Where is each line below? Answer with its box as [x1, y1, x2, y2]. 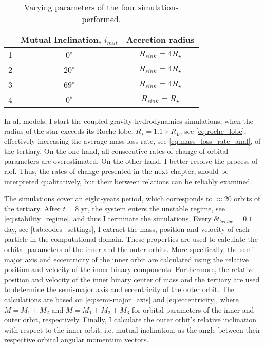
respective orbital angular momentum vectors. [4, 334, 149, 345]
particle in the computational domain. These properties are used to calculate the [4, 234, 258, 244]
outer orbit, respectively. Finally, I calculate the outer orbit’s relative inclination [4, 314, 257, 325]
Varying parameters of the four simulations [24, 1, 179, 13]
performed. [82, 13, 121, 25]
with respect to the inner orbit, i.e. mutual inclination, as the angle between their [4, 324, 261, 335]
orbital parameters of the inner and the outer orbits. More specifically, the [4, 243, 238, 254]
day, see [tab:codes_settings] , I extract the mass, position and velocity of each [4, 223, 250, 234]
